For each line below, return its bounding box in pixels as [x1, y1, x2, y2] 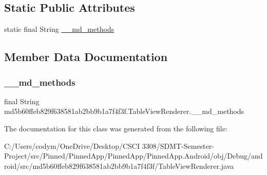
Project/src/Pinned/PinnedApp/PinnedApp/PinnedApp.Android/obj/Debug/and [4, 150, 263, 161]
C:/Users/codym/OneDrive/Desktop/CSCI [4, 140, 140, 151]
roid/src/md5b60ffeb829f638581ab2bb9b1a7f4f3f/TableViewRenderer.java [4, 160, 234, 171]
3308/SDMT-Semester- [142, 140, 214, 151]
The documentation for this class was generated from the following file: [4, 123, 227, 133]
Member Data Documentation [4, 49, 168, 65]
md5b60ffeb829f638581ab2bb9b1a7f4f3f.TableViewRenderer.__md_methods [4, 106, 244, 116]
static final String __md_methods [4, 24, 115, 34]
